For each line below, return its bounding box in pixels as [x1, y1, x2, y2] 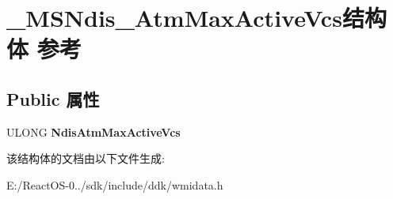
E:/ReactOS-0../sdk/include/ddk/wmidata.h [6, 176, 223, 193]
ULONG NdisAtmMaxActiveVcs [6, 123, 181, 140]
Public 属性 [6, 86, 100, 111]
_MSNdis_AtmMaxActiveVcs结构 [6, 2, 387, 34]
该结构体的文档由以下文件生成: [6, 150, 165, 167]
